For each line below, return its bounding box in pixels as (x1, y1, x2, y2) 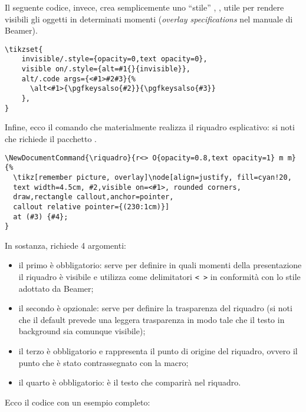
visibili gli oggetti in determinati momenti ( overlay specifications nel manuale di (5, 12, 293, 25)
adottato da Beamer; (18, 282, 94, 294)
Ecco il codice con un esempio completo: (5, 395, 150, 408)
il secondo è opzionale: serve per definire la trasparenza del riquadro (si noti (18, 302, 292, 314)
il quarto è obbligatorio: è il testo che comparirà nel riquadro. (18, 376, 241, 388)
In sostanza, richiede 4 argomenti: (5, 239, 126, 251)
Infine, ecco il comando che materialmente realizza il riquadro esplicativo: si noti (5, 121, 295, 133)
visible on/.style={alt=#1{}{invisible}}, (21, 65, 190, 74)
